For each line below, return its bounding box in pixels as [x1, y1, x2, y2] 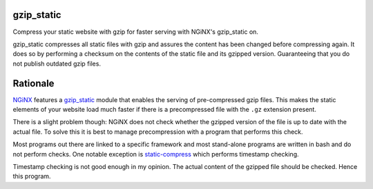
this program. [12, 172, 51, 181]
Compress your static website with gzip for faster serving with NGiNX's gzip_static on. [12, 28, 259, 36]
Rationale [12, 77, 55, 89]
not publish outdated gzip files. [12, 59, 102, 68]
